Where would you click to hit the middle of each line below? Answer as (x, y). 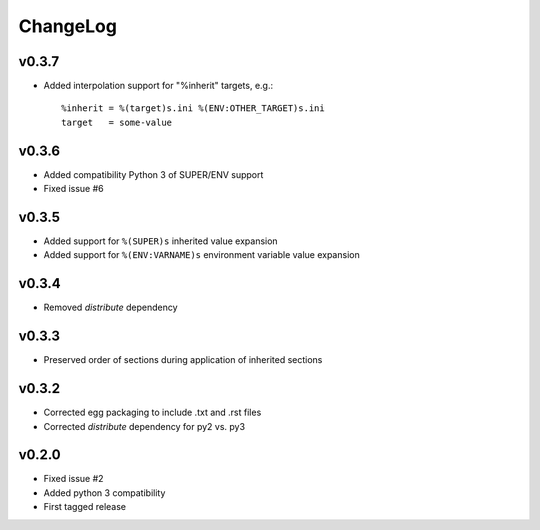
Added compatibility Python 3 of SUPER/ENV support (153, 174)
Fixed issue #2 (73, 479)
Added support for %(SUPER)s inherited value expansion (161, 241)
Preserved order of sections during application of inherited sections (183, 360)
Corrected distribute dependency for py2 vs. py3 (144, 426)
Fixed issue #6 (73, 189)
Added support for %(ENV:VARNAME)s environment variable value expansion (201, 255)
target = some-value (117, 122)
